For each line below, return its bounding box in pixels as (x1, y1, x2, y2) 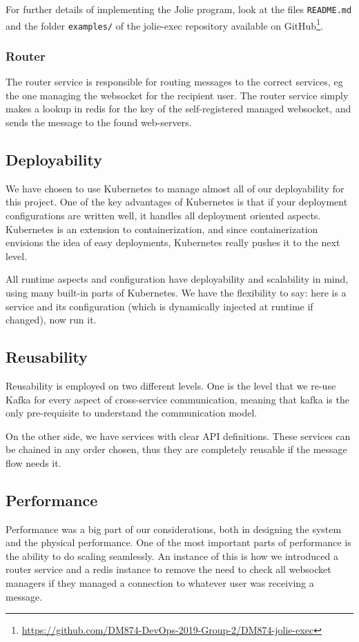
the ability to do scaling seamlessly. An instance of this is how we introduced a (6, 548, 338, 563)
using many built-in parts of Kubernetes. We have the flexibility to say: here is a (6, 285, 347, 299)
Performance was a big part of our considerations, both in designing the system (6, 521, 342, 536)
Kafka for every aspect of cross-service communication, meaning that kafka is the (6, 392, 349, 406)
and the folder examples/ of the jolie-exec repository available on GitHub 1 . (6, 16, 323, 32)
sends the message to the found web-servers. (6, 114, 192, 129)
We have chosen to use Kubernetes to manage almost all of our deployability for (6, 181, 345, 195)
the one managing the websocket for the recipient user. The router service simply (6, 88, 349, 102)
